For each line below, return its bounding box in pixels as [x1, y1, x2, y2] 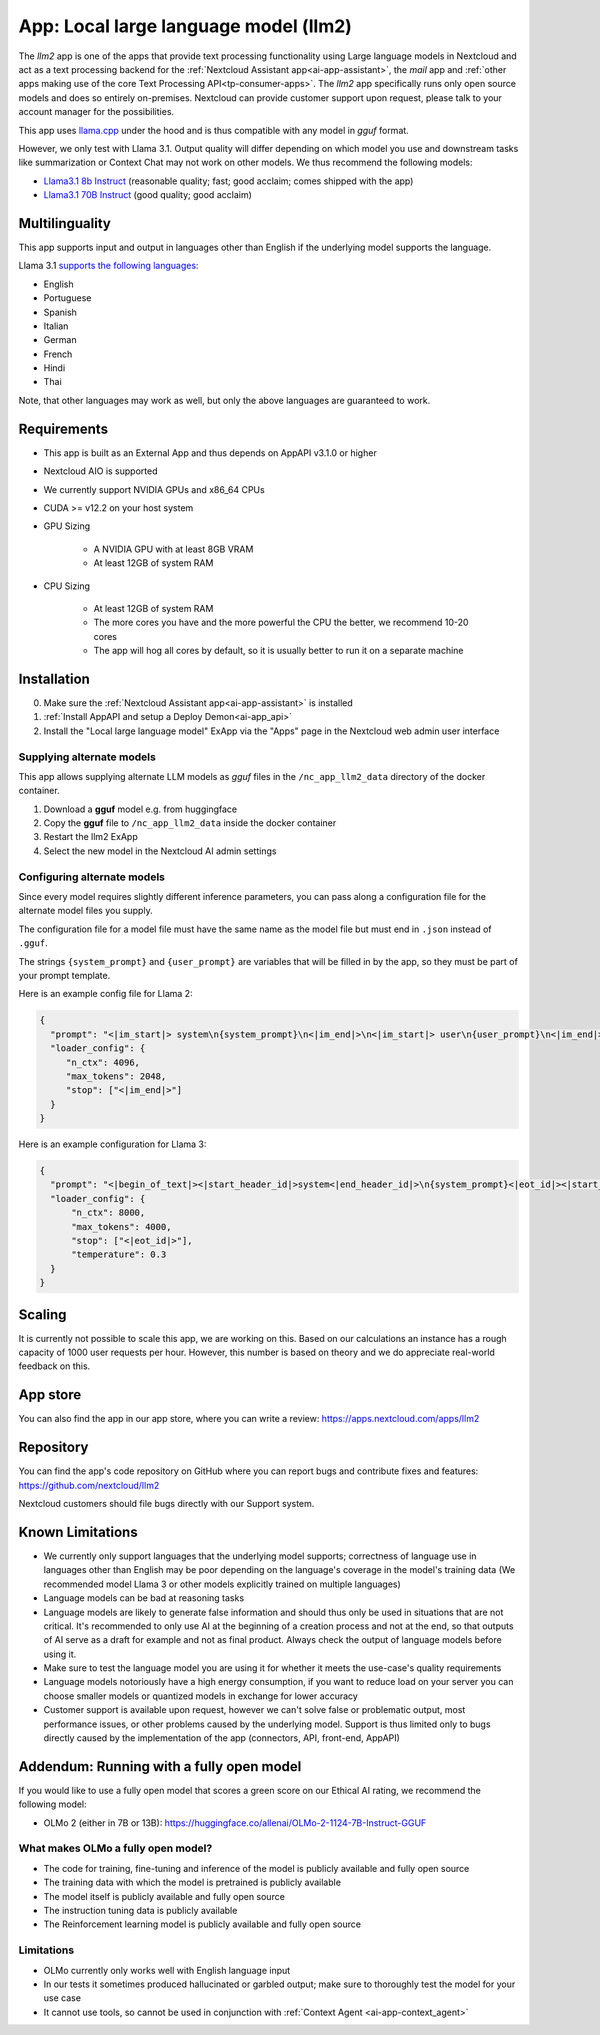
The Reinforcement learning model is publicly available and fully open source [43, 1918, 362, 1930]
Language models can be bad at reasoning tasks [43, 1592, 245, 1604]
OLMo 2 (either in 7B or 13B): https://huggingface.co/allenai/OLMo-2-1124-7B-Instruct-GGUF [43, 1816, 427, 1829]
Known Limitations [18, 1523, 139, 1540]
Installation [18, 670, 90, 687]
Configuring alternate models [18, 870, 165, 884]
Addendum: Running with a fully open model [18, 1758, 302, 1775]
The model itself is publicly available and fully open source [43, 1890, 285, 1902]
